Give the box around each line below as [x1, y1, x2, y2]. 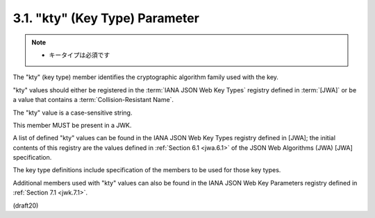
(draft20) [12, 201, 39, 210]
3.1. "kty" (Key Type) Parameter [12, 10, 199, 26]
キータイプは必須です [49, 51, 110, 59]
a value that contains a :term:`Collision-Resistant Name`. [12, 96, 174, 104]
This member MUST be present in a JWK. [12, 121, 132, 129]
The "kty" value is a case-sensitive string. [12, 108, 133, 117]
